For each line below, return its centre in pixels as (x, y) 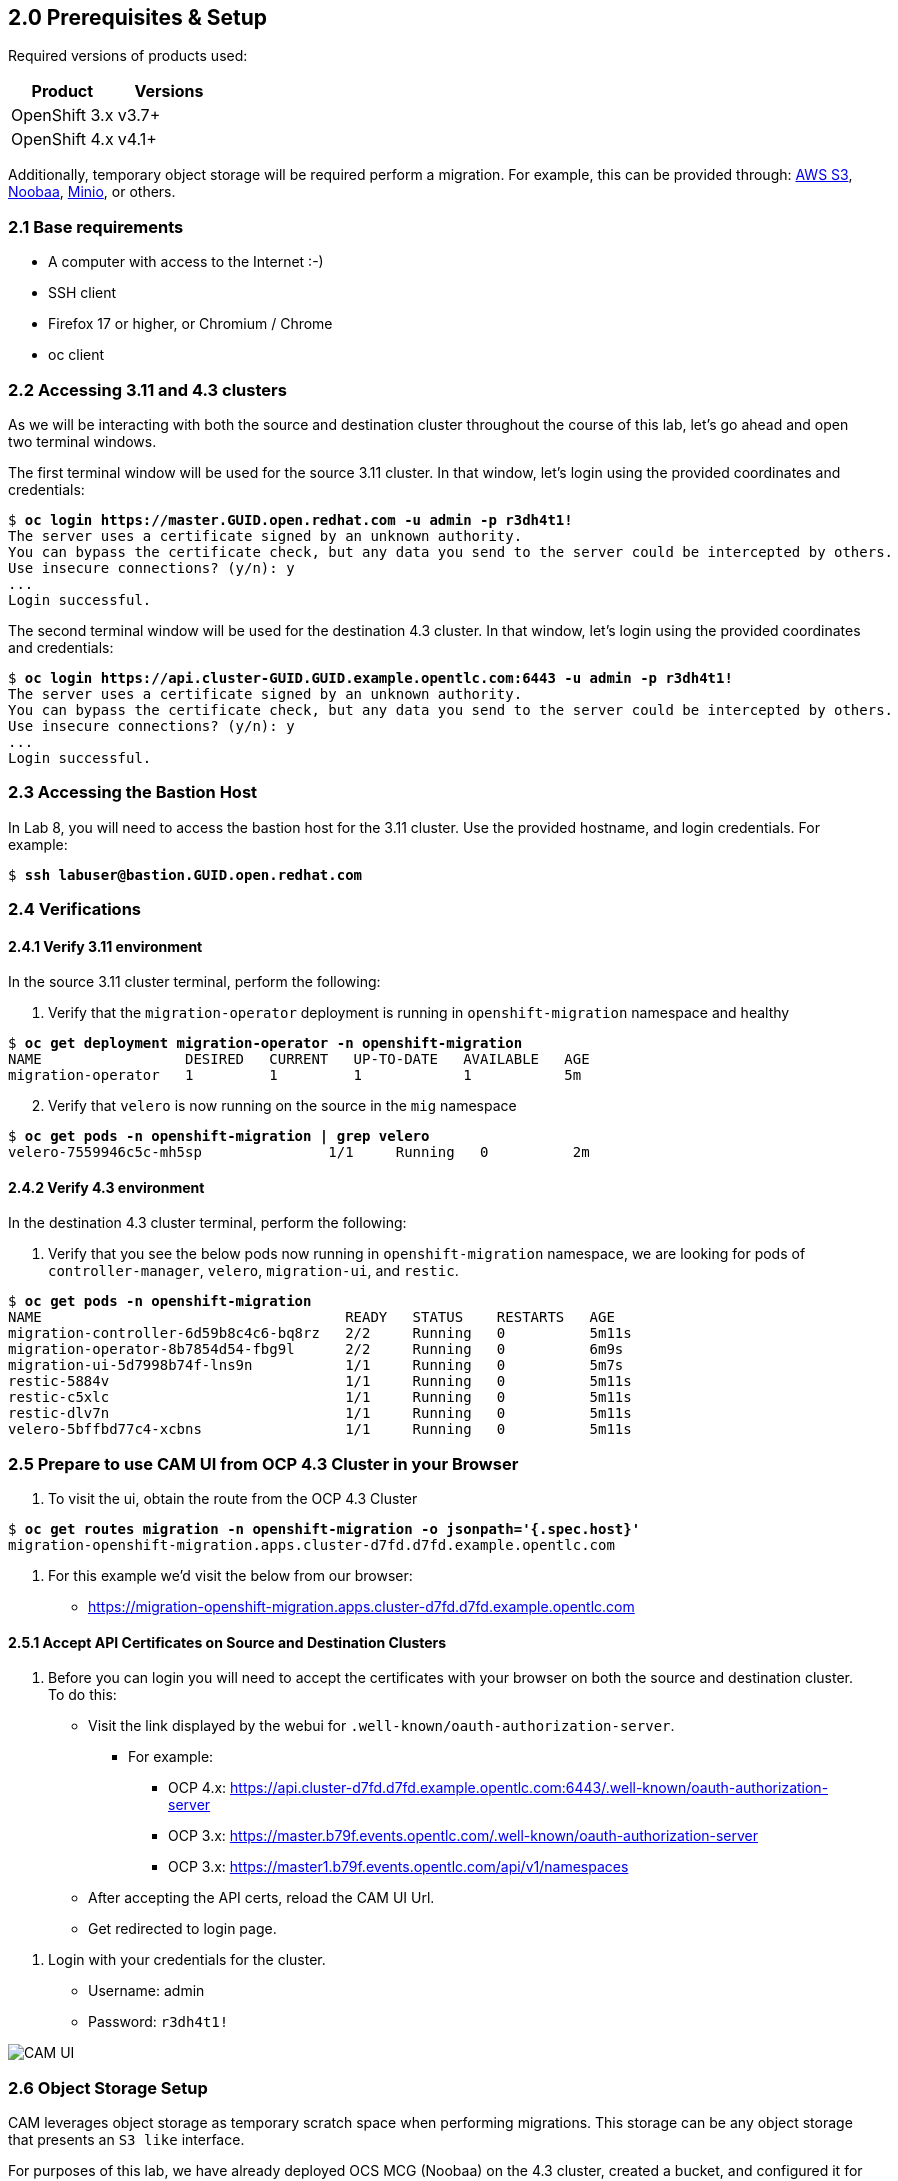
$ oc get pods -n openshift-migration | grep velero (219, 1136)
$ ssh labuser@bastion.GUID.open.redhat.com (185, 874)
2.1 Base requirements (96, 226)
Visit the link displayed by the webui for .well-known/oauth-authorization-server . (381, 1726)
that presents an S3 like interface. (126, 2140)
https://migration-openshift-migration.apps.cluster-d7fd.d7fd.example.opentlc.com (361, 1607)
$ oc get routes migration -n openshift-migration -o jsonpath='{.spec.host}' (324, 1529)
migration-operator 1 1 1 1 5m (295, 1075)
